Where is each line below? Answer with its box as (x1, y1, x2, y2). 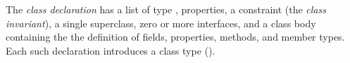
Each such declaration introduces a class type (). (6, 43, 215, 57)
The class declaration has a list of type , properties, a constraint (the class (6, 2, 326, 16)
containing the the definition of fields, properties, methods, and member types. (6, 29, 345, 44)
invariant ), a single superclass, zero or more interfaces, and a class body (6, 15, 316, 30)
